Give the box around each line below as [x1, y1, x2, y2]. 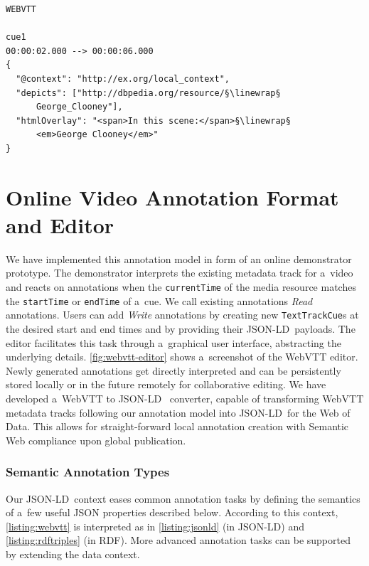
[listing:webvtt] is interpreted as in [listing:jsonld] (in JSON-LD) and [6, 518, 304, 533]
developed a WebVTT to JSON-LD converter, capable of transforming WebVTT [6, 390, 364, 405]
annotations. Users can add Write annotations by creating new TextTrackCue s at [6, 307, 359, 322]
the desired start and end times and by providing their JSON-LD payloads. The [6, 321, 355, 336]
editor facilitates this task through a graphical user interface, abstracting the [6, 335, 341, 350]
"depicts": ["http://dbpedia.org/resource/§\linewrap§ [16, 87, 281, 98]
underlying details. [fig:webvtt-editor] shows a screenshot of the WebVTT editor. [6, 349, 358, 364]
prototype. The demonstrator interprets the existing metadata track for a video [6, 265, 353, 280]
